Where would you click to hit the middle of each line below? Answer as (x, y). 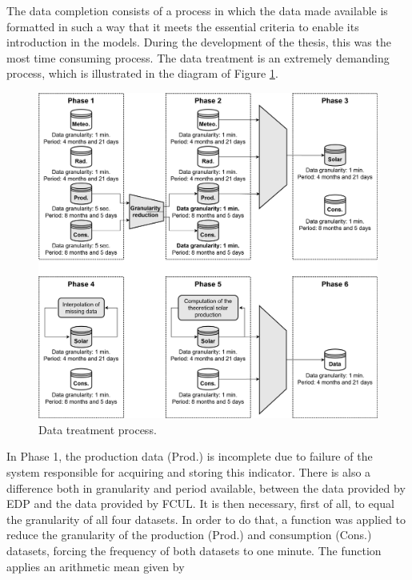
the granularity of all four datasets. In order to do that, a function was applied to (206, 519)
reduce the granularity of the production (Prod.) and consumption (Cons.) (189, 535)
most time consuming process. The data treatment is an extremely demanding (198, 57)
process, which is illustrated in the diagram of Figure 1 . (142, 73)
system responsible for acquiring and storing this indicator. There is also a (189, 471)
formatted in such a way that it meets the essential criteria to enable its (183, 26)
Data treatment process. (98, 429)
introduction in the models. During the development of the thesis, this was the (199, 42)
